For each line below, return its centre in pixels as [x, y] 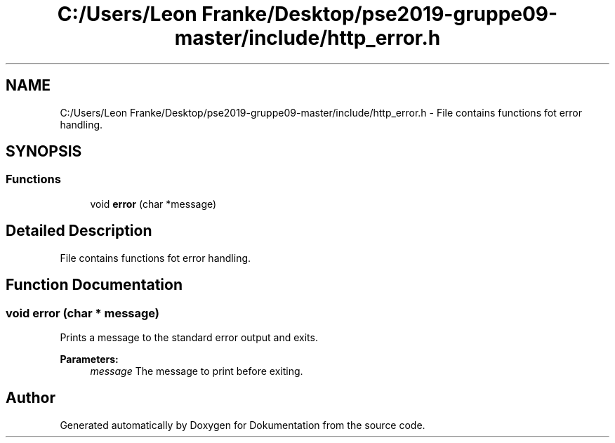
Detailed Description [79, 231]
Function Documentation [94, 285]
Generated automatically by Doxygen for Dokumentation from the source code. [243, 425]
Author [31, 398]
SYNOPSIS [44, 152]
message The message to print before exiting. [197, 371]
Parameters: [89, 359]
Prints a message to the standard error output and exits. [189, 337]
